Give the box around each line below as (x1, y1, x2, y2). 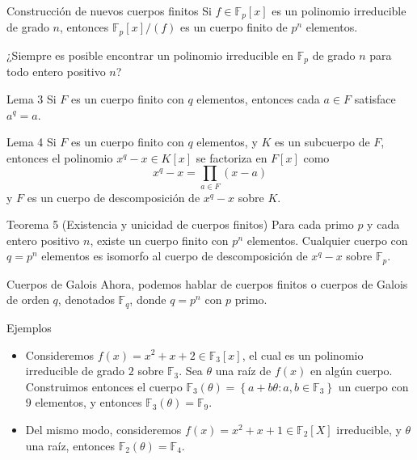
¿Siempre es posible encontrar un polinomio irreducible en (6, 46, 294, 63)
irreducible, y (336, 420, 402, 437)
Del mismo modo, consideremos (25, 420, 182, 437)
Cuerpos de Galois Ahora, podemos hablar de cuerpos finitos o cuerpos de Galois (6, 275, 408, 292)
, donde (129, 291, 166, 308)
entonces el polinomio (6, 149, 113, 166)
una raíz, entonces (25, 437, 115, 454)
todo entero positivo (6, 63, 106, 80)
